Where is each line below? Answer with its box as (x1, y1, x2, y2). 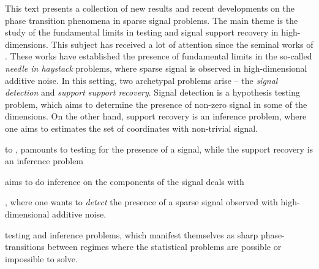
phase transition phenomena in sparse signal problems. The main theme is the (5, 13, 298, 26)
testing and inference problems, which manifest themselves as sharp (5, 228, 258, 241)
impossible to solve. (5, 252, 78, 265)
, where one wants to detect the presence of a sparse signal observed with (5, 195, 278, 208)
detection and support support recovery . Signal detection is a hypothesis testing (5, 86, 301, 99)
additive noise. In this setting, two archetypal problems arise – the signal (5, 74, 278, 86)
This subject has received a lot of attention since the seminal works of (51, 37, 313, 50)
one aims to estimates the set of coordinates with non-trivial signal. (5, 121, 258, 134)
